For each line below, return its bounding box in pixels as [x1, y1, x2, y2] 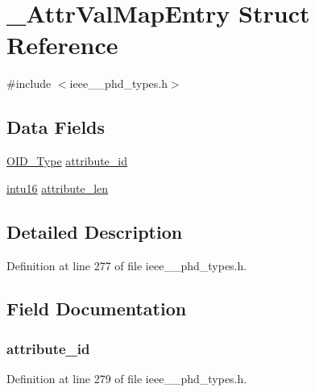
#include [6, 75, 52, 92]
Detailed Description [6, 219, 183, 244]
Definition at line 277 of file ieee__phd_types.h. [6, 256, 247, 273]
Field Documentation [6, 296, 187, 321]
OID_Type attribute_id [6, 152, 128, 169]
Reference [6, 28, 118, 61]
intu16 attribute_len [6, 179, 109, 196]
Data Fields [6, 115, 106, 140]
